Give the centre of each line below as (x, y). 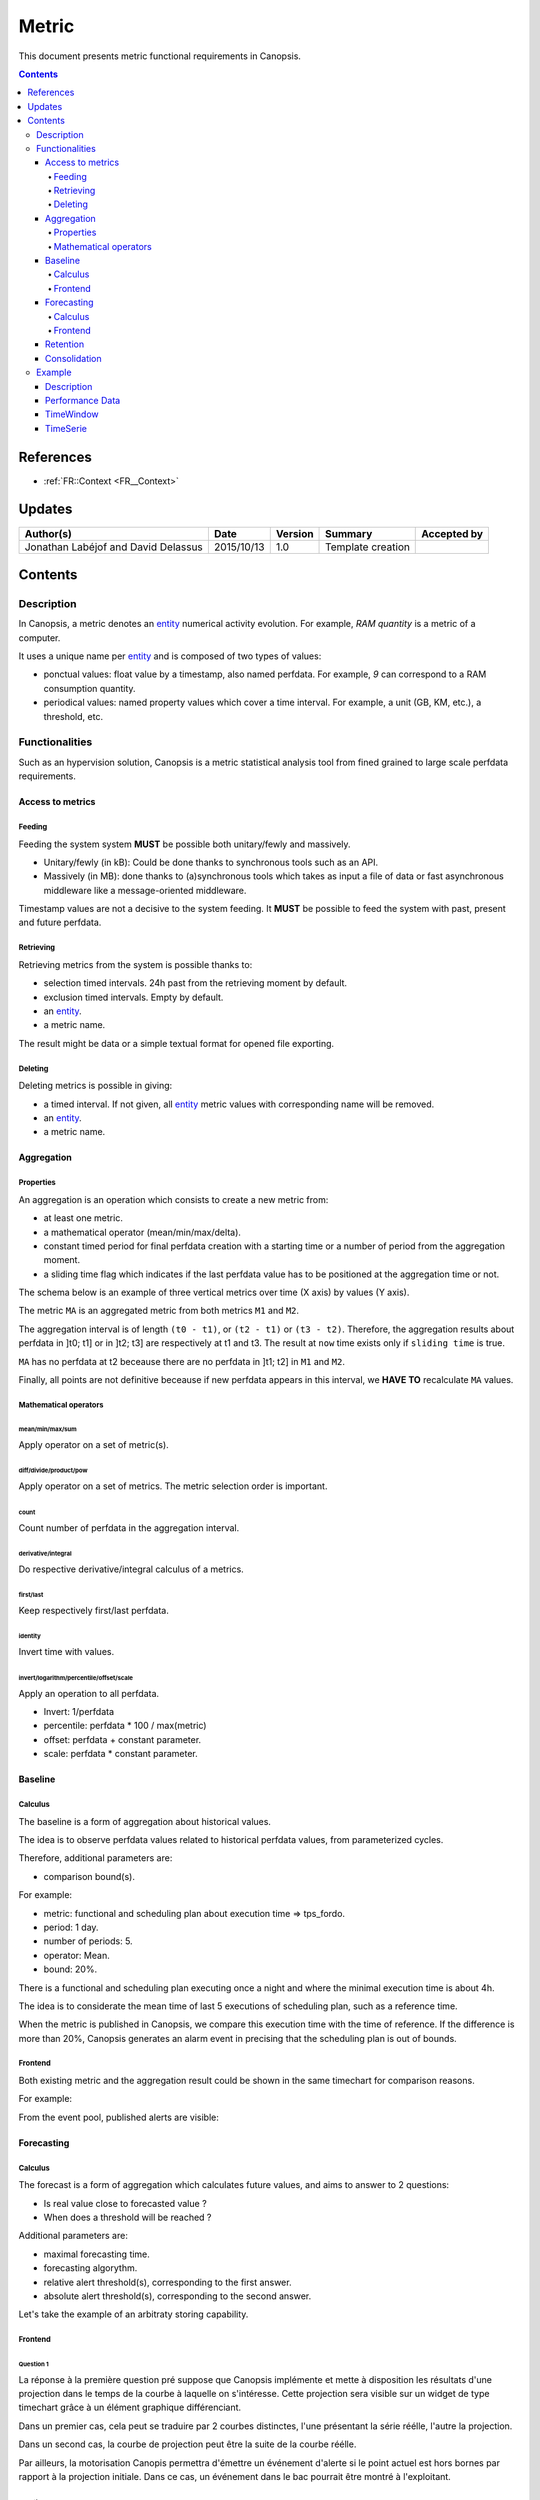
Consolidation (73, 358)
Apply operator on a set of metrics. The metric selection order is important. (173, 1486)
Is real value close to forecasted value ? (125, 2203)
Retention (65, 344)
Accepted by (452, 533)
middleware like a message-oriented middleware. (145, 890)
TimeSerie (66, 428)
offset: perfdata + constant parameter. (122, 1739)
